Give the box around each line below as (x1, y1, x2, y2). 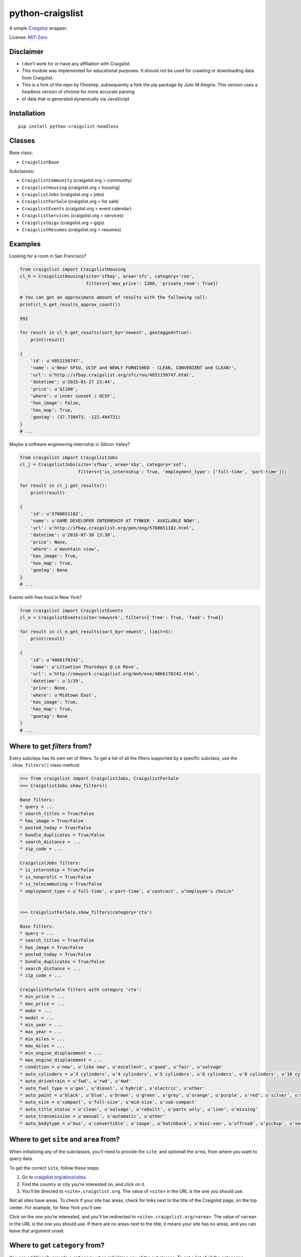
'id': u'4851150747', (30, 357, 84, 364)
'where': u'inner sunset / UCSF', (30, 393, 115, 399)
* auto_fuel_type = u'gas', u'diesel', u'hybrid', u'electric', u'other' (20, 1085, 205, 1091)
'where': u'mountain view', (30, 546, 100, 552)
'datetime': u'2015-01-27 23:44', (30, 379, 115, 385)
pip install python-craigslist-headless (18, 124, 119, 129)
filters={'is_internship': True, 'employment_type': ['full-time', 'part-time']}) (78, 469, 287, 475)
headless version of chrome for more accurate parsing (22, 88, 135, 95)
